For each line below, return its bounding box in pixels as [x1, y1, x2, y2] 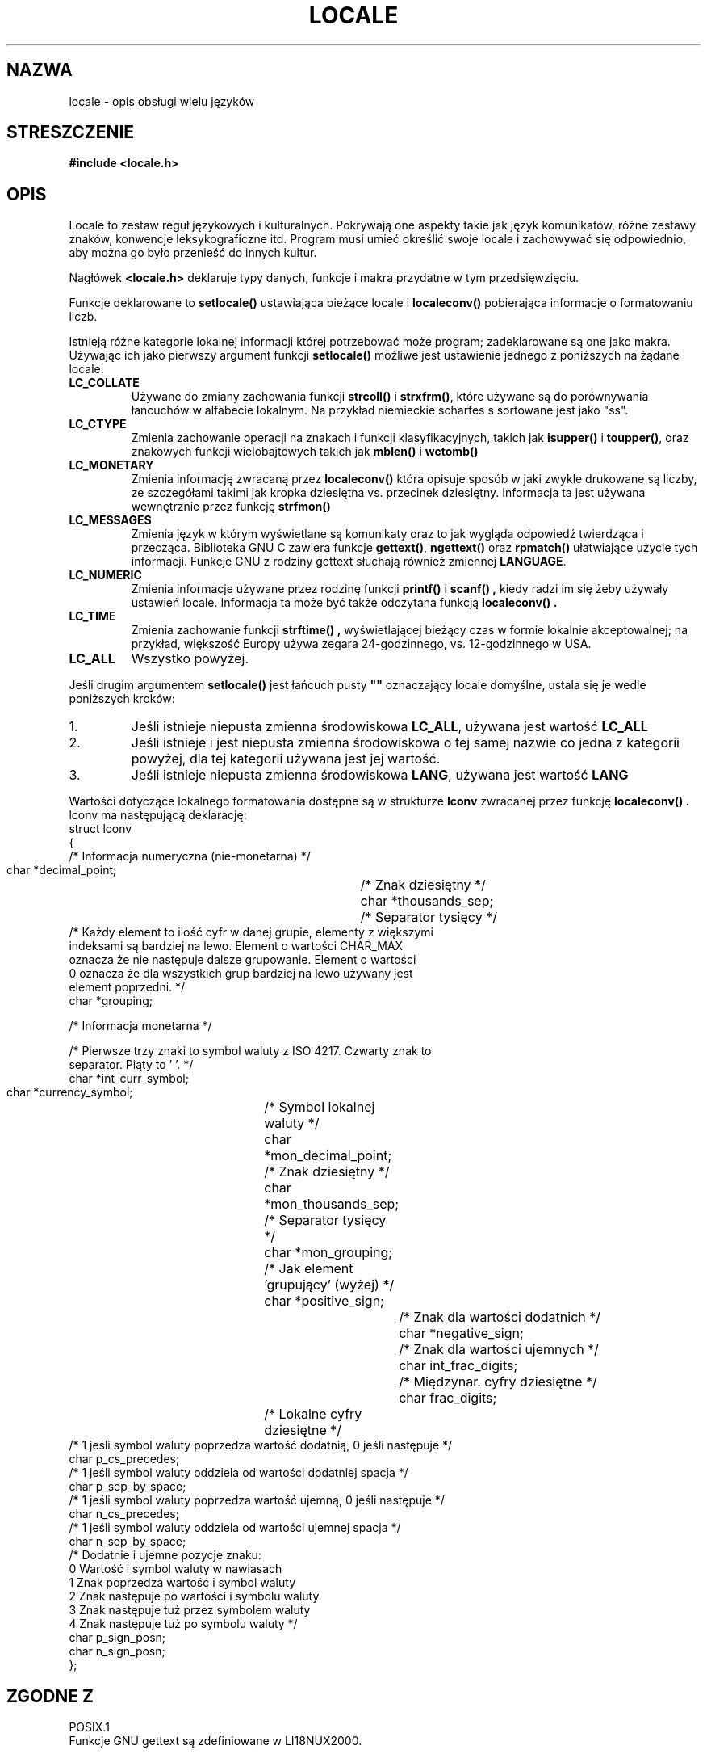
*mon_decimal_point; [264, 1147, 392, 1164]
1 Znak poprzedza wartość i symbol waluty [69, 1575, 296, 1590]
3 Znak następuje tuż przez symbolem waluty [69, 1603, 311, 1617]
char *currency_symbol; [6, 1085, 133, 1100]
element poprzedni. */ [69, 980, 186, 995]
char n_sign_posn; [69, 1644, 165, 1659]
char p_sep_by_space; [69, 1479, 186, 1494]
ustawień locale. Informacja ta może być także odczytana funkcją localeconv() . [131, 595, 558, 610]
